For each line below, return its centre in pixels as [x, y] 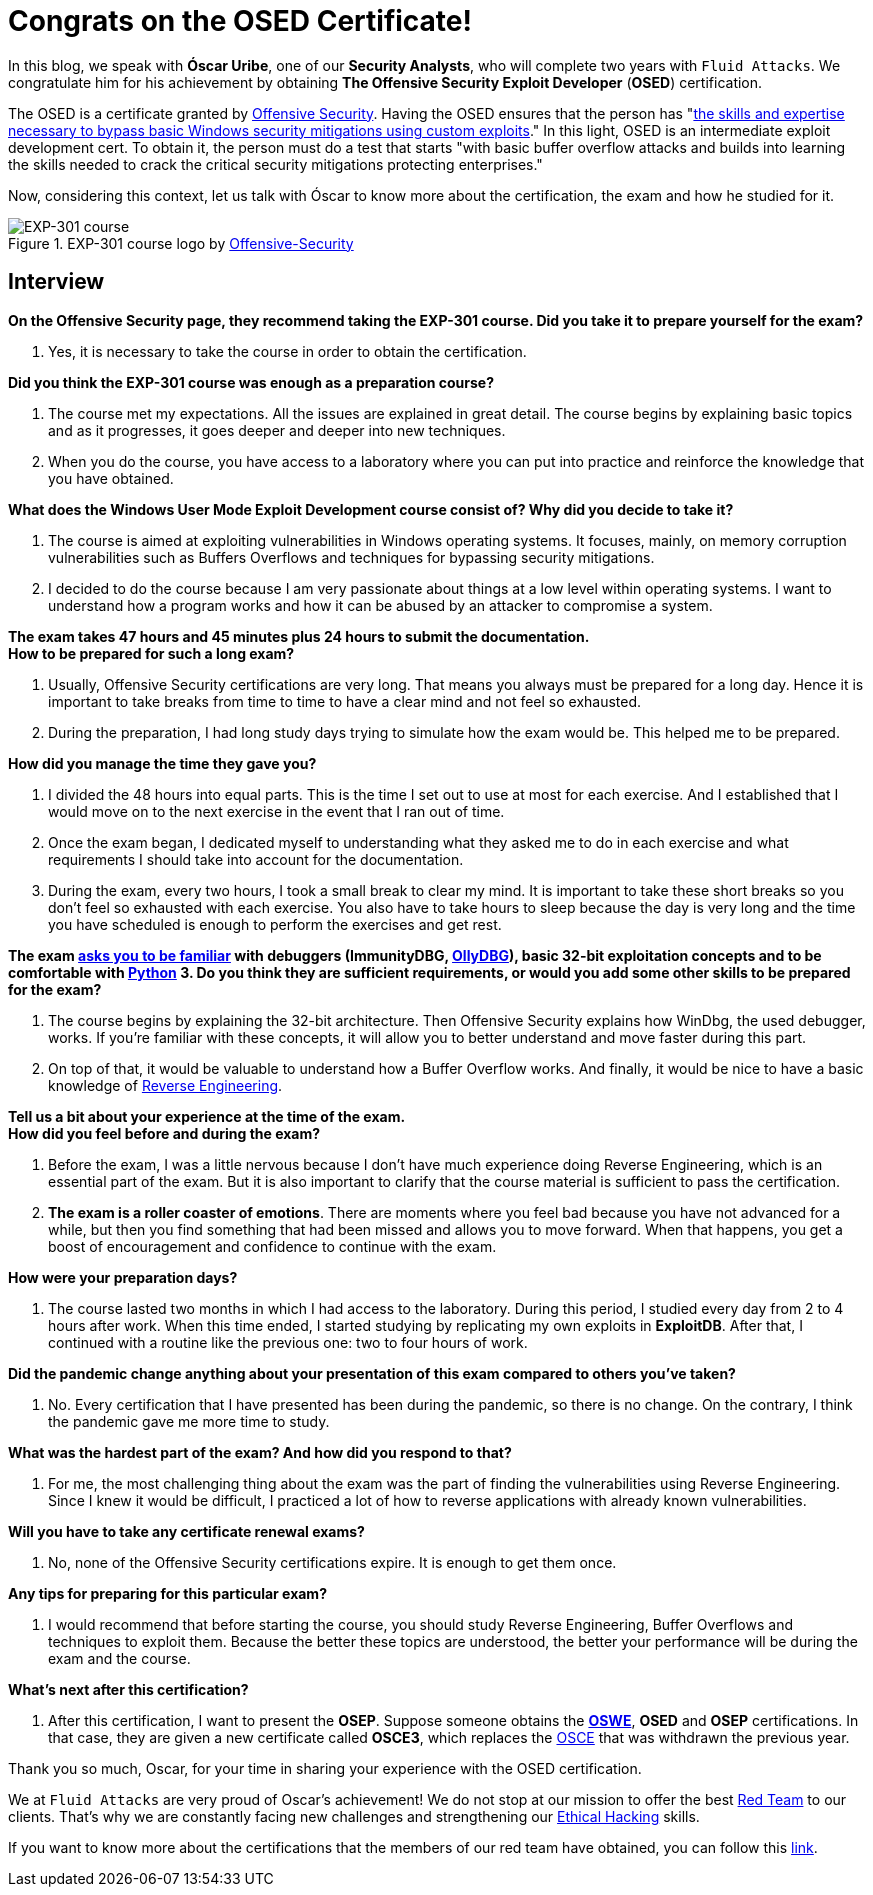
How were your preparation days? [123, 1277]
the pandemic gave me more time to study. [189, 1421]
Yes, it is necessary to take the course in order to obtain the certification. [287, 351]
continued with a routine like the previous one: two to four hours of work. [288, 1342]
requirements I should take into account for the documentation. [256, 859]
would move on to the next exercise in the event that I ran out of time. [276, 811]
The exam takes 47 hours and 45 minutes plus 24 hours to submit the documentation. [299, 636]
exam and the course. [119, 1658]
